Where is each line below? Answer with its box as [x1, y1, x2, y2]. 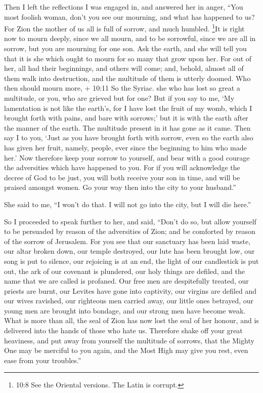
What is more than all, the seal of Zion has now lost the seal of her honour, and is [4, 315, 259, 326]
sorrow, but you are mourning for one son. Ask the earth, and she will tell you [4, 43, 247, 54]
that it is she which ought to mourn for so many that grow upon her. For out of [4, 53, 252, 63]
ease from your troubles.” [4, 355, 81, 365]
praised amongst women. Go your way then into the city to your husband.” [4, 182, 236, 192]
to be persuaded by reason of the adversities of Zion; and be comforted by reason [4, 226, 255, 237]
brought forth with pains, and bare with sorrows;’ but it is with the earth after [4, 112, 248, 123]
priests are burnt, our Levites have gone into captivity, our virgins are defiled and [4, 285, 256, 296]
